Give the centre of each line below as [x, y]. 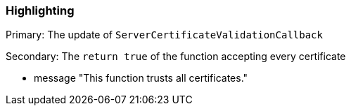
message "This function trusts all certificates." [141, 78]
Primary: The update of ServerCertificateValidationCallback [164, 35]
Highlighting [40, 10]
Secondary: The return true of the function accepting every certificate [176, 57]
